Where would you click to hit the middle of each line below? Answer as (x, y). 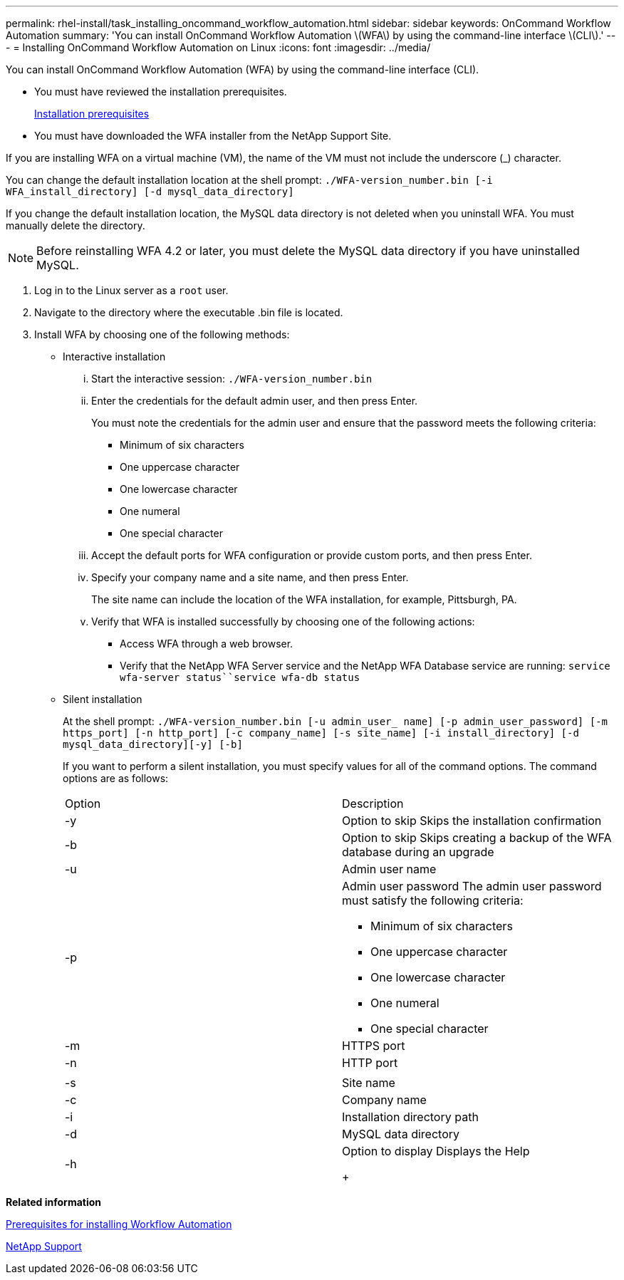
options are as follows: (116, 778)
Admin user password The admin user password (472, 886)
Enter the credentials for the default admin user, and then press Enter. (255, 401)
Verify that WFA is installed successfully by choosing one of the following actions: (283, 621)
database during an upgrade (418, 852)
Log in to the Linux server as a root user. (131, 290)
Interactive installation (114, 357)
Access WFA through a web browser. (207, 644)
